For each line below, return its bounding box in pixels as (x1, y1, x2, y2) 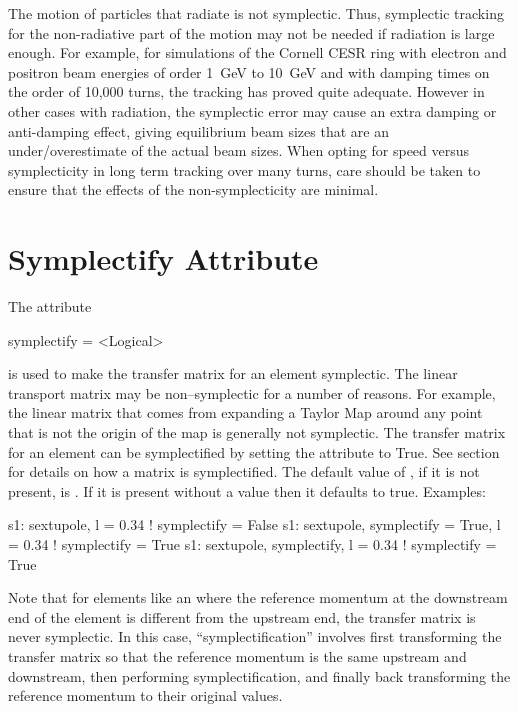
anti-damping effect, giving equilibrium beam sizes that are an (8, 120, 389, 141)
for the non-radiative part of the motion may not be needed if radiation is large (8, 22, 495, 43)
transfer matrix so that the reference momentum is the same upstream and (8, 645, 467, 666)
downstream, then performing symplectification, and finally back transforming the (8, 665, 511, 686)
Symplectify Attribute (8, 238, 319, 279)
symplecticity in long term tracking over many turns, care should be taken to (8, 159, 481, 180)
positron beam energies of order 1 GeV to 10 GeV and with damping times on (8, 61, 490, 82)
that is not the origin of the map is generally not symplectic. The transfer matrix (8, 422, 506, 443)
